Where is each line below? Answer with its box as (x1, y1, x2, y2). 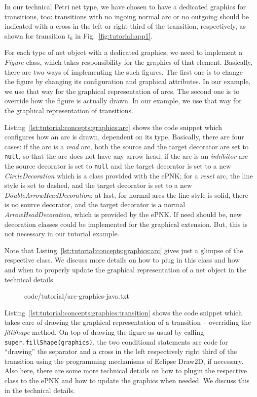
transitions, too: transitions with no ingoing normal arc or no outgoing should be (4, 11, 249, 21)
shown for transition (4, 30, 66, 41)
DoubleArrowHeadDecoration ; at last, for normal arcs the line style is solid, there (4, 189, 248, 200)
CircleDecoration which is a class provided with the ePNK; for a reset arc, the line (4, 170, 253, 180)
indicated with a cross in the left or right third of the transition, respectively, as (4, 21, 246, 31)
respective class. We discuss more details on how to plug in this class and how (4, 255, 240, 265)
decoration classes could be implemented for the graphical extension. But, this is (4, 219, 248, 229)
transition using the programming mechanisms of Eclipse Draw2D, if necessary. (4, 355, 244, 366)
